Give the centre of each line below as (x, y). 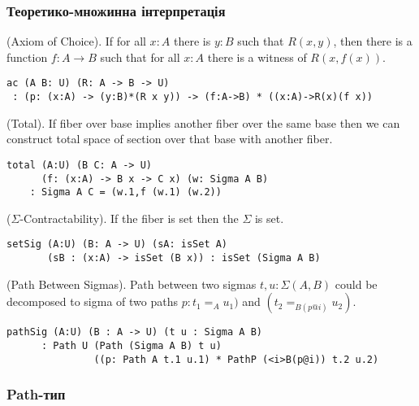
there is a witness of (257, 57)
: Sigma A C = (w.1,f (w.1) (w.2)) (125, 192)
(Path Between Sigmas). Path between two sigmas (132, 284)
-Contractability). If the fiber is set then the (129, 218)
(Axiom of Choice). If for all (76, 41)
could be (356, 284)
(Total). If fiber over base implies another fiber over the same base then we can (203, 122)
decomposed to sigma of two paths (92, 301)
